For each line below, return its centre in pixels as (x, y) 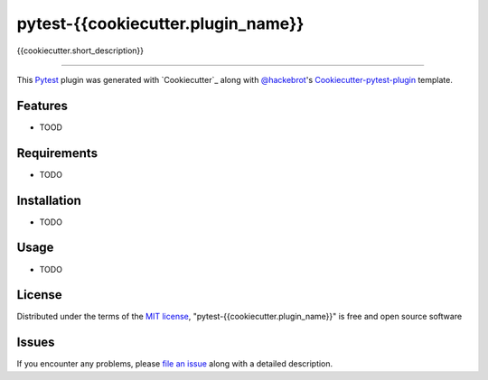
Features (42, 105)
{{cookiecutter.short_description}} (80, 51)
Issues (36, 343)
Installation (49, 200)
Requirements (57, 153)
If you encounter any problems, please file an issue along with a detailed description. (175, 364)
